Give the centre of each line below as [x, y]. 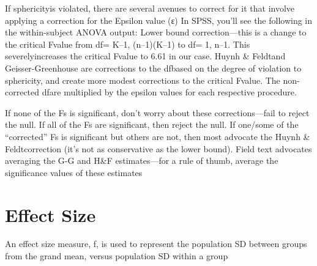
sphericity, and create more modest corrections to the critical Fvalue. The [143, 80]
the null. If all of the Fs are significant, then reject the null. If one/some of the [152, 124]
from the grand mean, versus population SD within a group [117, 256]
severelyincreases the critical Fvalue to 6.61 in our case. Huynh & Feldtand [145, 56]
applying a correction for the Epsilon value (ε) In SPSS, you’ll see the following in [159, 20]
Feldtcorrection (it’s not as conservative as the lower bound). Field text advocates [158, 148]
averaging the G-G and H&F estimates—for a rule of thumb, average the [142, 161]
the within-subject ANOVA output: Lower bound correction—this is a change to [156, 32]
